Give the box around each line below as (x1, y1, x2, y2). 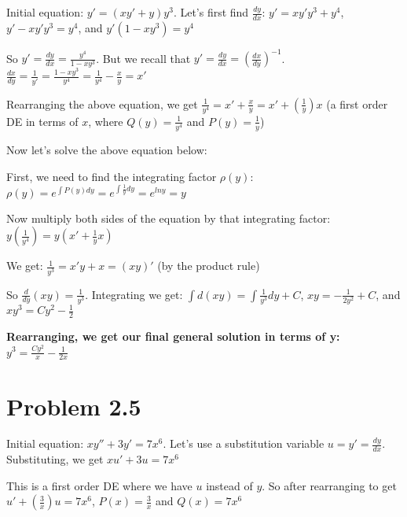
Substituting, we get (6, 451, 104, 467)
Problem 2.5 (6, 390, 141, 422)
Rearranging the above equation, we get (6, 95, 198, 112)
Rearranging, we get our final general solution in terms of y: (6, 328, 340, 345)
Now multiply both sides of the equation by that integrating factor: (6, 209, 331, 226)
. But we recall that (96, 50, 191, 66)
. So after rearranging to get (262, 477, 397, 493)
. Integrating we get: (85, 286, 183, 302)
